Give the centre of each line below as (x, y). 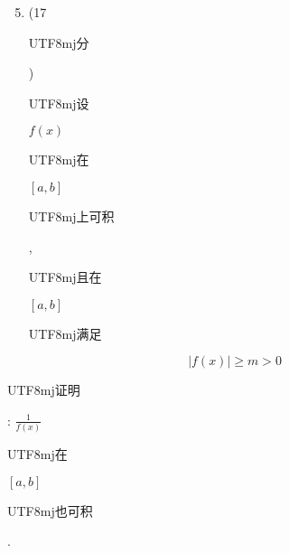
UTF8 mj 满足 (65, 333)
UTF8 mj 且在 (65, 277)
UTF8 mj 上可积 (71, 216)
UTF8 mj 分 (59, 42)
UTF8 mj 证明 (44, 390)
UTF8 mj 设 (59, 103)
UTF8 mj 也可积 (50, 510)
